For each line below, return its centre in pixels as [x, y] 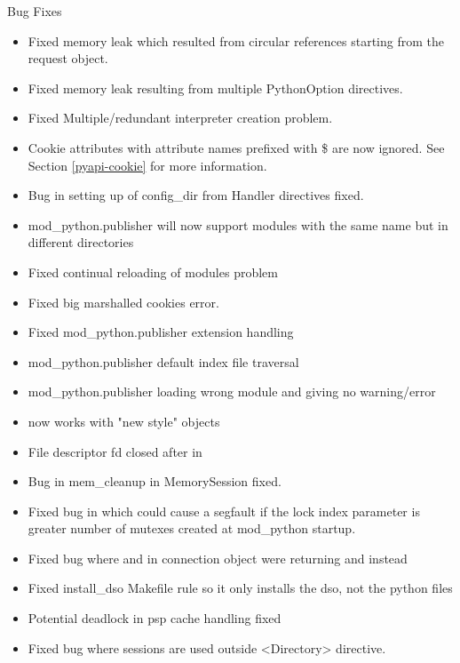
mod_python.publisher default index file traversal [163, 361]
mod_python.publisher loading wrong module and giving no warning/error [232, 391]
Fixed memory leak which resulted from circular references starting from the [236, 40]
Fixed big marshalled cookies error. [123, 302]
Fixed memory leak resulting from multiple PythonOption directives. [215, 88]
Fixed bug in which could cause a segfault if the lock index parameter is [224, 511]
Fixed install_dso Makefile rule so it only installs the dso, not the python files [240, 588]
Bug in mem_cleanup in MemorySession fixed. [155, 481]
